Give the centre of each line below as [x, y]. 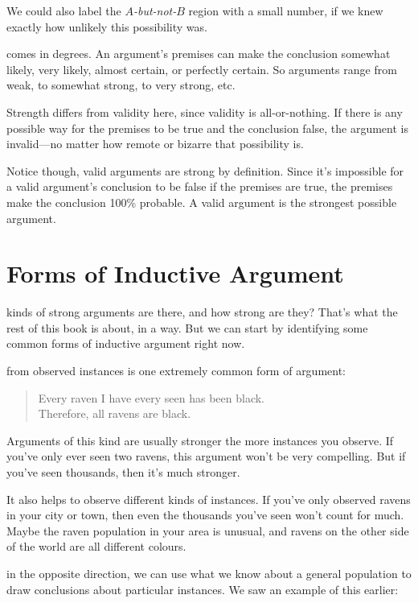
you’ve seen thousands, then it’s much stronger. [123, 472]
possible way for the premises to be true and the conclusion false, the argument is [207, 128]
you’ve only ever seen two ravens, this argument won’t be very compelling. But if [206, 456]
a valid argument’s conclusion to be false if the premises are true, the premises [200, 186]
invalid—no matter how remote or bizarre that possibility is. [155, 144]
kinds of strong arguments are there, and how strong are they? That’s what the [202, 312]
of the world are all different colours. [96, 546]
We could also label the [64, 10]
